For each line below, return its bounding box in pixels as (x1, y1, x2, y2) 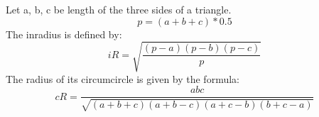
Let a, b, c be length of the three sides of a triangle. (6, 2, 232, 16)
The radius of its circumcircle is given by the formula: (6, 71, 239, 86)
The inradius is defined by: (6, 26, 122, 41)
